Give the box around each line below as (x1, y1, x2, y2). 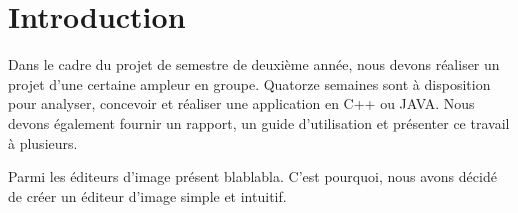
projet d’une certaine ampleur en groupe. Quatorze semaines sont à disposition (8, 73, 491, 94)
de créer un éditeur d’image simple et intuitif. (8, 185, 287, 206)
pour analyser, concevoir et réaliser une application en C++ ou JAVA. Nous (8, 93, 475, 114)
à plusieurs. (8, 132, 78, 153)
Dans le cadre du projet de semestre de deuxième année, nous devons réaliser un (8, 54, 500, 75)
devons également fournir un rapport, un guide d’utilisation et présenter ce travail (8, 112, 510, 133)
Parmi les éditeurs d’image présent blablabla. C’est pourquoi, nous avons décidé (8, 166, 497, 187)
